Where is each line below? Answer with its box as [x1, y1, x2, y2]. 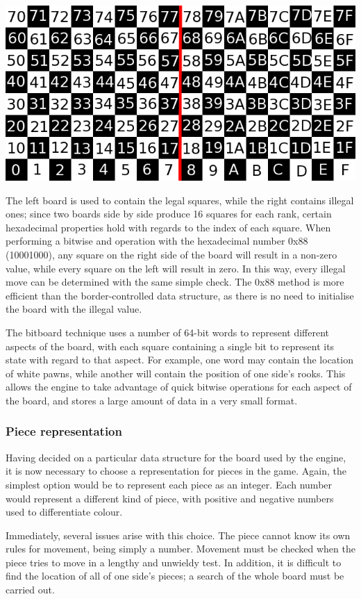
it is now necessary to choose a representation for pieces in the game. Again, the [6, 463, 346, 478]
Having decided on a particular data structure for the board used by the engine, [6, 450, 346, 464]
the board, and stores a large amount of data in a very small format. [6, 393, 298, 407]
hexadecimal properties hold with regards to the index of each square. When [6, 220, 331, 234]
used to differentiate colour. [6, 504, 123, 519]
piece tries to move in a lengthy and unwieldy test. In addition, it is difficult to [6, 555, 342, 569]
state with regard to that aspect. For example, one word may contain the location [6, 352, 353, 367]
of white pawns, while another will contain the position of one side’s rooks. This [6, 366, 346, 380]
